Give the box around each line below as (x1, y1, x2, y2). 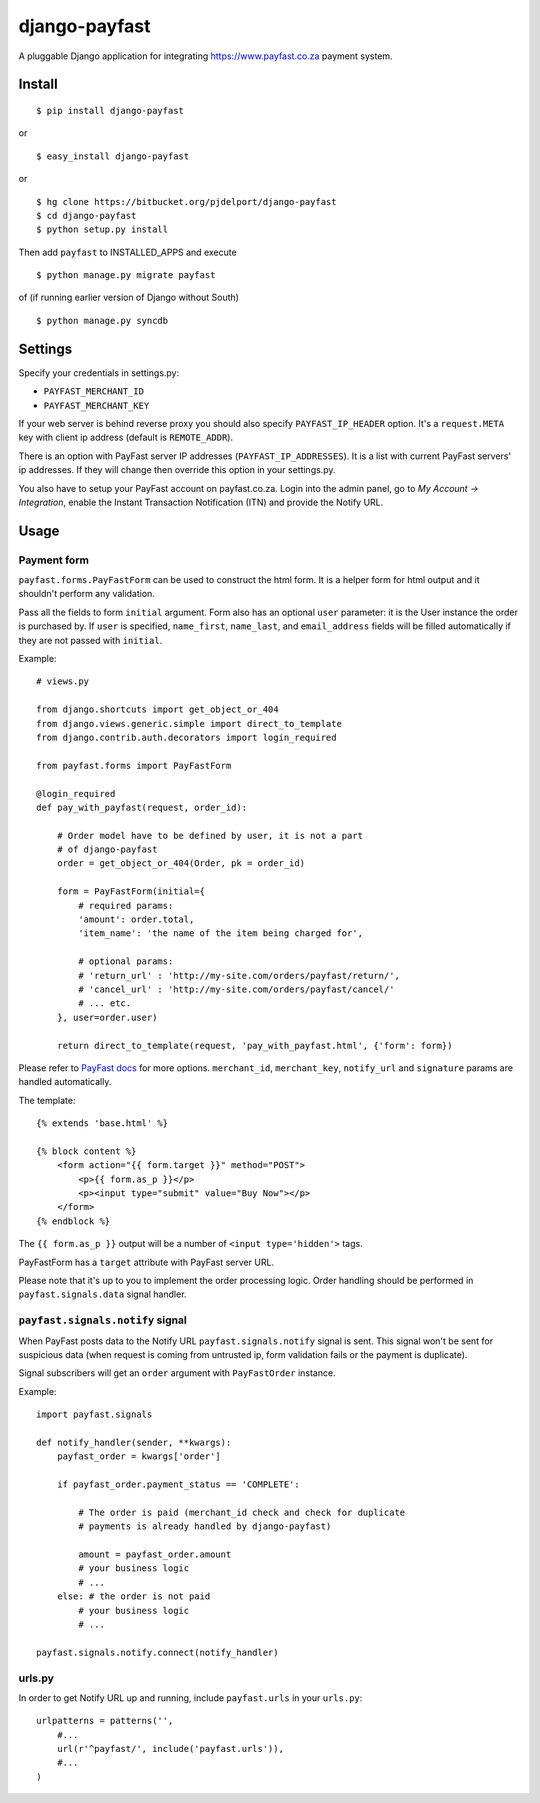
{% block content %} (36, 1145, 137, 1157)
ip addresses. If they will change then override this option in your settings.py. (18, 464, 336, 476)
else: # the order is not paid (56, 1591, 211, 1602)
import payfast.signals (36, 1409, 153, 1420)
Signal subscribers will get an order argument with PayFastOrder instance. (18, 1367, 336, 1379)
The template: (18, 1094, 76, 1106)
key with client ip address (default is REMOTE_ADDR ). (18, 431, 234, 444)
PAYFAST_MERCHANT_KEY (43, 400, 150, 411)
